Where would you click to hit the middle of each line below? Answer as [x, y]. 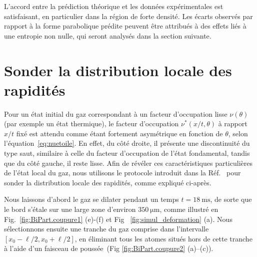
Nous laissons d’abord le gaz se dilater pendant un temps [91, 199]
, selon [238, 133]
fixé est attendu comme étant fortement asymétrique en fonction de [119, 133]
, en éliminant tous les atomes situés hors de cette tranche [163, 238]
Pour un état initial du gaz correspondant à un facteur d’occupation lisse [116, 113]
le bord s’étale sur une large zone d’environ [70, 209]
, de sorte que [231, 199]
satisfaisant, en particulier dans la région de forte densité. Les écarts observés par [128, 16]
